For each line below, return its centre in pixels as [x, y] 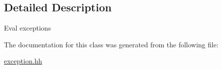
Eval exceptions [28, 28]
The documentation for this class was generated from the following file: [111, 44]
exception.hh [23, 61]
